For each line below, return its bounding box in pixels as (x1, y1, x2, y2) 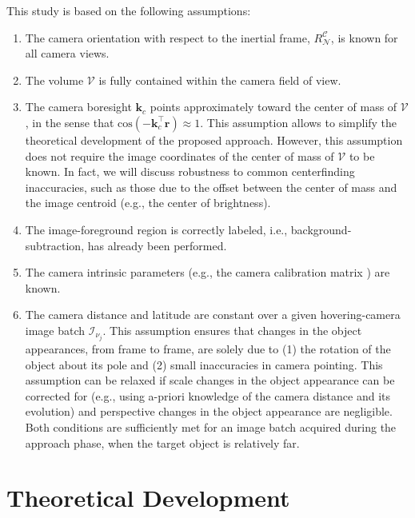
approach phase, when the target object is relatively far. (25, 434, 300, 451)
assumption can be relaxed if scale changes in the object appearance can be (25, 372, 395, 388)
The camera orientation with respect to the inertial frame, (25, 29, 310, 46)
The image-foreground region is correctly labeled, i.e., (25, 221, 288, 237)
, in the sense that (25, 114, 114, 130)
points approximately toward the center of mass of (150, 98, 397, 115)
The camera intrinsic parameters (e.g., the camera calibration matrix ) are (25, 264, 390, 281)
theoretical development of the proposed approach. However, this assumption (25, 131, 403, 148)
